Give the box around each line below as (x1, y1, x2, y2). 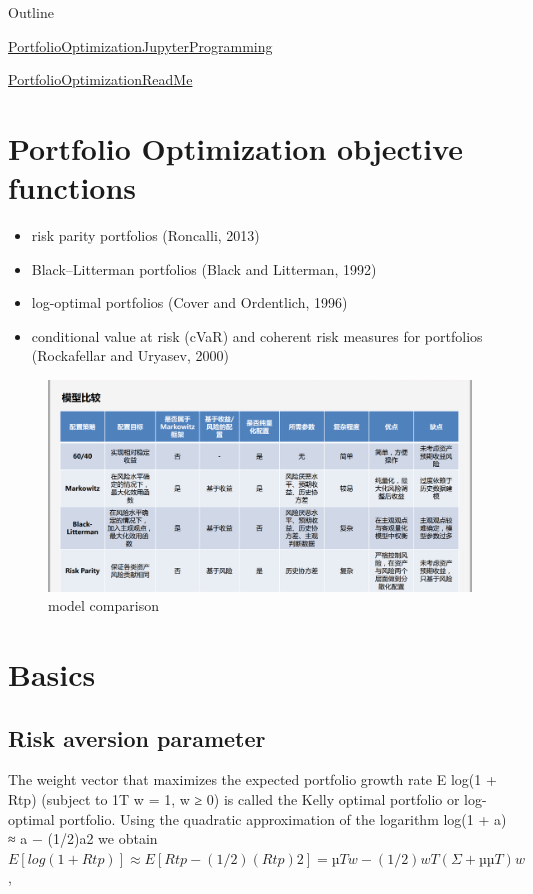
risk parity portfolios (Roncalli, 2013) (31, 225, 260, 246)
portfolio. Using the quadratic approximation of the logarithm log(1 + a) (59, 808, 507, 829)
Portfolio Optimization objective (8, 127, 464, 168)
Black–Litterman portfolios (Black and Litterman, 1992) (31, 258, 377, 279)
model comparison (48, 595, 159, 616)
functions (8, 167, 137, 208)
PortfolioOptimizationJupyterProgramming (8, 35, 273, 56)
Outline (8, 2, 54, 22)
